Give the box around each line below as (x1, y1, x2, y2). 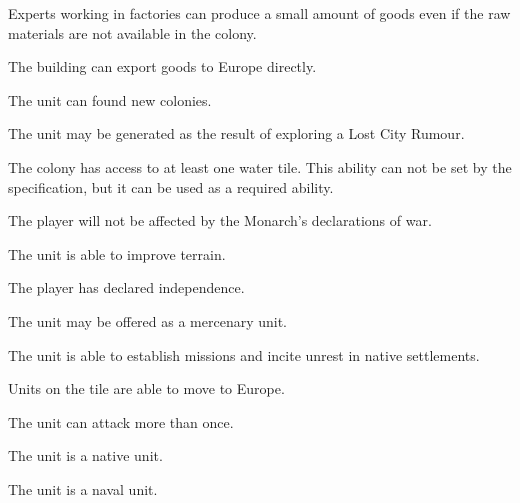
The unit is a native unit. (8, 445, 163, 466)
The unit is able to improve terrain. (8, 243, 226, 264)
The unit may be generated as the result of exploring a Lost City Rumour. (8, 123, 465, 144)
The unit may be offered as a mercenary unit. (8, 310, 288, 331)
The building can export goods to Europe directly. (8, 56, 317, 77)
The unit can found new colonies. (8, 89, 212, 110)
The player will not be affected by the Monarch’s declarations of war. (8, 210, 432, 231)
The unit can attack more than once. (8, 411, 234, 432)
